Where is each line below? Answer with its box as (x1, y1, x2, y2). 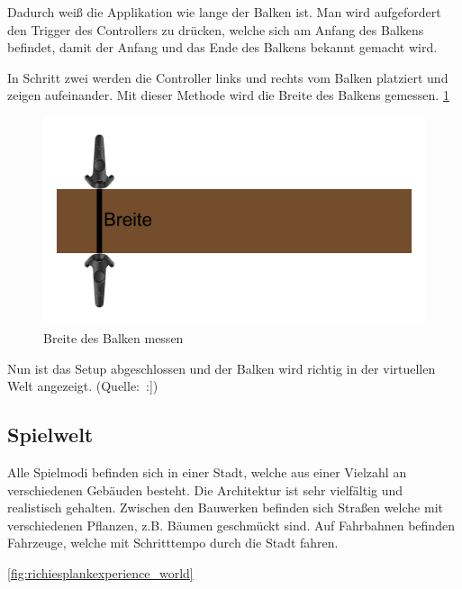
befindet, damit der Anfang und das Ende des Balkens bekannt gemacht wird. (7, 38, 438, 57)
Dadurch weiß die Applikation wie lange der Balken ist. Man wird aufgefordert (7, 3, 441, 21)
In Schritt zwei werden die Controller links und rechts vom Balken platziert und (7, 68, 448, 86)
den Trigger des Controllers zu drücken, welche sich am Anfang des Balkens (7, 20, 424, 39)
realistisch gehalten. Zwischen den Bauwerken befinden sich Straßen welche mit (7, 498, 443, 517)
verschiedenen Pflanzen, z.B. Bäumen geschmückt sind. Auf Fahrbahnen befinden (7, 515, 455, 534)
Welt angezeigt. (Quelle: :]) (7, 376, 159, 395)
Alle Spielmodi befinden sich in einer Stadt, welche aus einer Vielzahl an (7, 463, 407, 481)
